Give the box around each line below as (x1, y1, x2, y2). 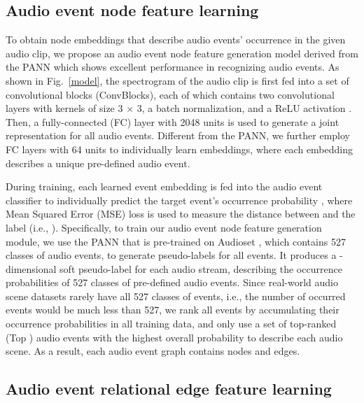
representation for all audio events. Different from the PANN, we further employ (6, 128, 350, 143)
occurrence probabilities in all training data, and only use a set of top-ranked (6, 316, 337, 331)
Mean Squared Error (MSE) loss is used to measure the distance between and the (6, 206, 356, 221)
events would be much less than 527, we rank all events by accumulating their (6, 302, 339, 317)
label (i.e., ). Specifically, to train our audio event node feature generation (6, 220, 322, 234)
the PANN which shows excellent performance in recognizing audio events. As (6, 59, 339, 74)
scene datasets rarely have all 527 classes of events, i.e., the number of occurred (6, 288, 346, 303)
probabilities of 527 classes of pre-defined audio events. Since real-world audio (6, 275, 338, 290)
